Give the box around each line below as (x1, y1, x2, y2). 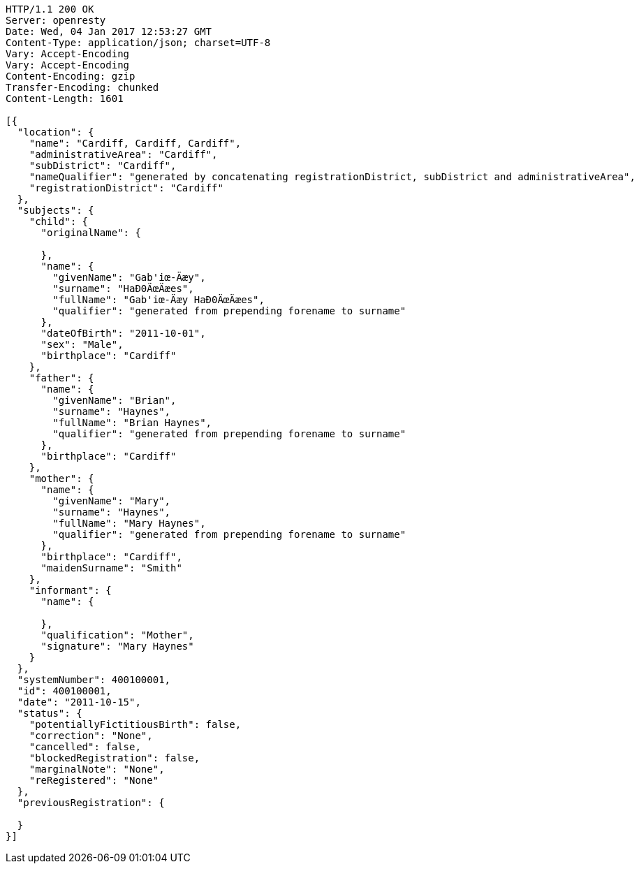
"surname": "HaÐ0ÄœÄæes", (52, 283, 194, 294)
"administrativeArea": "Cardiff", (29, 149, 218, 160)
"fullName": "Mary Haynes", (52, 518, 206, 529)
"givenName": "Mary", (52, 495, 171, 506)
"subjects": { (17, 205, 94, 216)
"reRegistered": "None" (29, 775, 159, 786)
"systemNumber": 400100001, (17, 674, 171, 685)
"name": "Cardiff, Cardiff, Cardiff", (29, 138, 242, 149)
